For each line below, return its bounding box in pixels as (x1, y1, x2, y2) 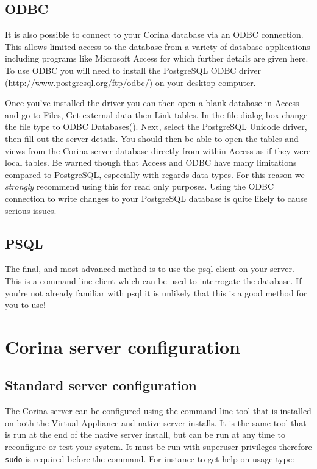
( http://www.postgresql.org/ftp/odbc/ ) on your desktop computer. (5, 76, 256, 88)
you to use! (5, 298, 46, 311)
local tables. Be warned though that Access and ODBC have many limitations (5, 156, 297, 169)
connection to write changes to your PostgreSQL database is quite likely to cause (5, 192, 308, 204)
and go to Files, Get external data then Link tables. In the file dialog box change (5, 108, 308, 121)
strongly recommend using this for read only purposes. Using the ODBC (5, 180, 274, 193)
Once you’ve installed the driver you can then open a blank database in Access (5, 96, 299, 109)
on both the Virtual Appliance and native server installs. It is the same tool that (5, 416, 307, 429)
